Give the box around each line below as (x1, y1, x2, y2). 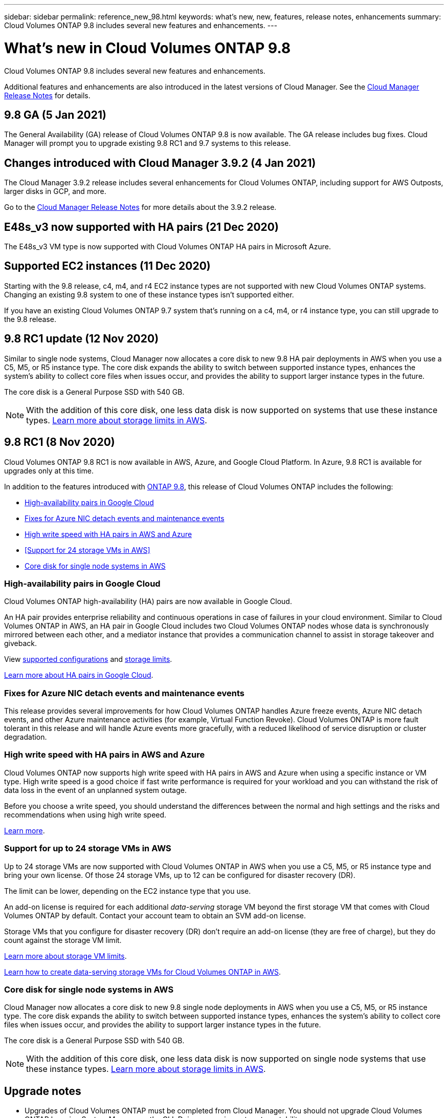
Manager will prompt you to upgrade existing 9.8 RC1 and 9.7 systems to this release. (4, 139, 291, 148)
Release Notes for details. (4, 91, 91, 100)
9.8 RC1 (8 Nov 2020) (4, 436, 115, 449)
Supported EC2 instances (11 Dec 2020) (4, 260, 211, 273)
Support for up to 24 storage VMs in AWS (4, 843, 171, 854)
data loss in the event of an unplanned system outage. (4, 785, 187, 794)
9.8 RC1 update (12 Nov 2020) (4, 332, 159, 346)
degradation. (4, 733, 47, 742)
